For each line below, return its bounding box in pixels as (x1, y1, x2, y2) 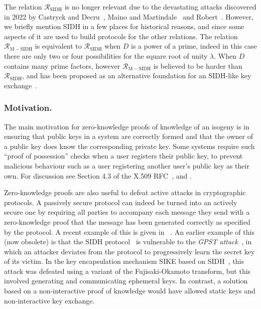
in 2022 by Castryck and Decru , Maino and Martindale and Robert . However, (4, 11, 253, 22)
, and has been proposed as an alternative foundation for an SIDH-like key (22, 70, 251, 81)
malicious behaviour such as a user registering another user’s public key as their (4, 160, 249, 171)
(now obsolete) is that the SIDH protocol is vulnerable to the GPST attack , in (4, 236, 252, 247)
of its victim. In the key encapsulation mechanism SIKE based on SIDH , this (4, 256, 244, 266)
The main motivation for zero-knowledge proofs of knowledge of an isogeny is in (4, 121, 249, 131)
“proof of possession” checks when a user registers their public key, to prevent (4, 150, 243, 161)
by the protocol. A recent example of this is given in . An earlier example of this (4, 226, 254, 237)
